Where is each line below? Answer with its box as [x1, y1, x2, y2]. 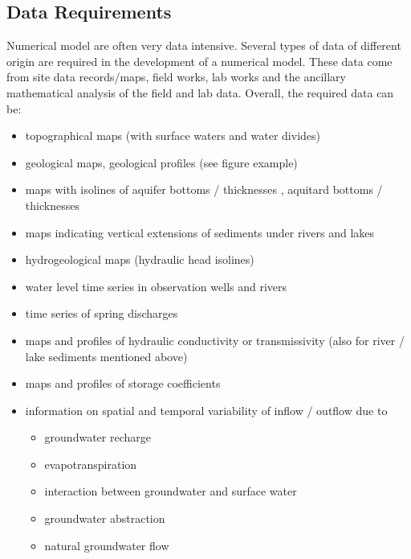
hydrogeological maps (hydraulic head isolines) [25, 251, 254, 268]
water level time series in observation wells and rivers [25, 277, 287, 294]
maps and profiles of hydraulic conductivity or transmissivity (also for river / [25, 331, 405, 348]
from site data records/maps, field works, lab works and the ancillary [6, 68, 346, 85]
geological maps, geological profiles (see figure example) [25, 154, 298, 171]
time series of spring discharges [25, 305, 178, 322]
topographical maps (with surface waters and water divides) [25, 127, 320, 144]
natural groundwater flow [44, 536, 169, 553]
